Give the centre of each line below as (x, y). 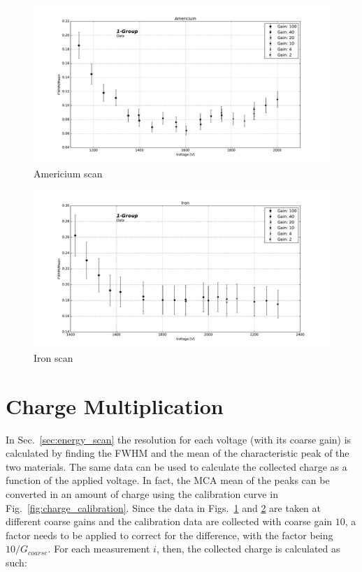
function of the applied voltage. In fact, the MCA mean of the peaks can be (168, 480)
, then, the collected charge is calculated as (248, 549)
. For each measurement (99, 549)
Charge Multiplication (115, 405)
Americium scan (68, 173)
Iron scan (53, 357)
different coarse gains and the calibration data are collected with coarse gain (169, 521)
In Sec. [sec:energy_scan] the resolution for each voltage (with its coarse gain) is (179, 439)
